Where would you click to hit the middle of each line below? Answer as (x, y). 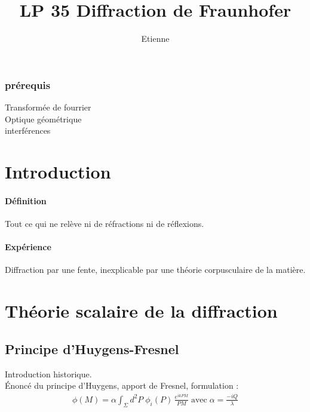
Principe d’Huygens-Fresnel (92, 348)
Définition (26, 200)
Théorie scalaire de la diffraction (141, 311)
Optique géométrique (43, 119)
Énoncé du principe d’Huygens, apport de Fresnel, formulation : (122, 385)
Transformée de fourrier (48, 107)
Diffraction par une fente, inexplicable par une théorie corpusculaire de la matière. (155, 270)
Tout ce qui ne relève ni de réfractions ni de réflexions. (105, 223)
